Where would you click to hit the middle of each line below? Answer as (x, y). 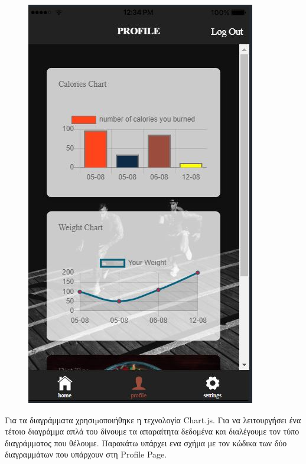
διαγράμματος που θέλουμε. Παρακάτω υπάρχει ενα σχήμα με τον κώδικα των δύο (146, 442)
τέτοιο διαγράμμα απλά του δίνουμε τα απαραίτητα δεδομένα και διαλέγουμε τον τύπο (152, 431)
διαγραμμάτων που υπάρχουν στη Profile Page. (86, 454)
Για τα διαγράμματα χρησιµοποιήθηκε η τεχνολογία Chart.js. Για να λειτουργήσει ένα (153, 419)
